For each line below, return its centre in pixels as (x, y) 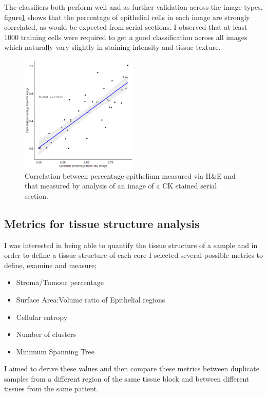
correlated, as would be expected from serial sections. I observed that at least (126, 27)
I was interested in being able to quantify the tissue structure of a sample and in (131, 245)
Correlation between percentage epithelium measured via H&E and (130, 175)
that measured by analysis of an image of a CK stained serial (121, 186)
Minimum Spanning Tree (55, 351)
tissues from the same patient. (51, 389)
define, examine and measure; (51, 265)
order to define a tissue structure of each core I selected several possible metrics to (134, 255)
